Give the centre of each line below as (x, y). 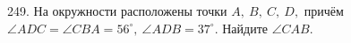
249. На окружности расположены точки (117, 11)
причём (324, 11)
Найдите (245, 28)
